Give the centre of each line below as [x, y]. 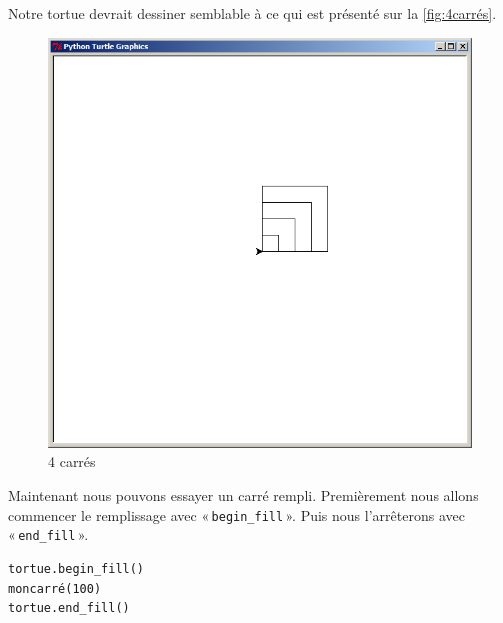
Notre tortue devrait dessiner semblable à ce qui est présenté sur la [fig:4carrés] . [252, 13]
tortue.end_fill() [69, 608]
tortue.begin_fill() [76, 568]
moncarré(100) [55, 588]
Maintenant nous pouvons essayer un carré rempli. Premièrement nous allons [243, 495]
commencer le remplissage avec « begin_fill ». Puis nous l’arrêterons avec [236, 514]
